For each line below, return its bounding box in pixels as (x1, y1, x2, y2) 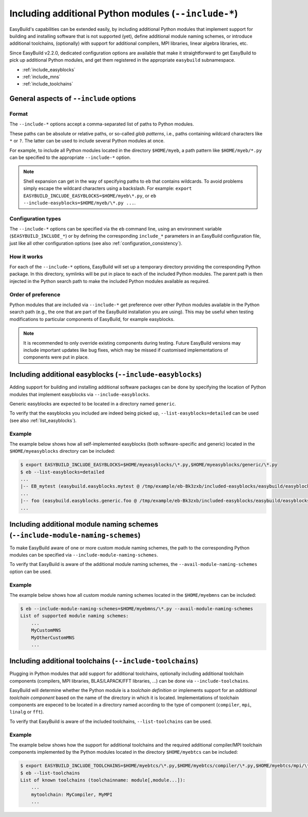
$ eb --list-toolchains (20, 770, 81, 776)
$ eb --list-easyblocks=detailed (20, 469, 105, 475)
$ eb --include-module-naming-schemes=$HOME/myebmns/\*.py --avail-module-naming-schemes (20, 606, 254, 612)
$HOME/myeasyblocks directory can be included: (9, 448, 115, 454)
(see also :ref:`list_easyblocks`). (9, 417, 77, 423)
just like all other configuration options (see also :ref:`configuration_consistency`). (9, 240, 182, 246)
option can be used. (9, 569, 52, 575)
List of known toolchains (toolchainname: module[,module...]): (20, 777, 186, 783)
